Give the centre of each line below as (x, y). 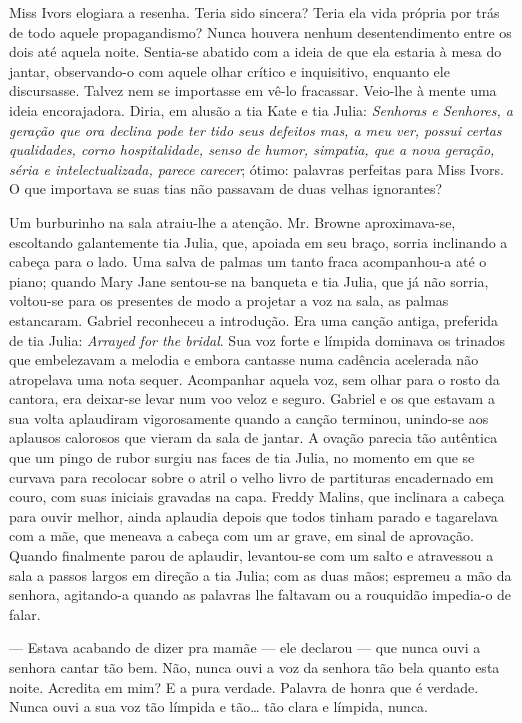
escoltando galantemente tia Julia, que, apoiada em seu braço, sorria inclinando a (258, 241)
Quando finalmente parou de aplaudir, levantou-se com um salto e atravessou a (251, 555)
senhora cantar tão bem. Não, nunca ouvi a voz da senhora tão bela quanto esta (254, 667)
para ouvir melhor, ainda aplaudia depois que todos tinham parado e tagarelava (253, 515)
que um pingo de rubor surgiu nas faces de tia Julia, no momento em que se (242, 457)
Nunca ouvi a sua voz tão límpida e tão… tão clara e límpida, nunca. (218, 706)
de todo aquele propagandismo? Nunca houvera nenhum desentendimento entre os (260, 31)
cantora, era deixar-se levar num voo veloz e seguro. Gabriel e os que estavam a (252, 398)
